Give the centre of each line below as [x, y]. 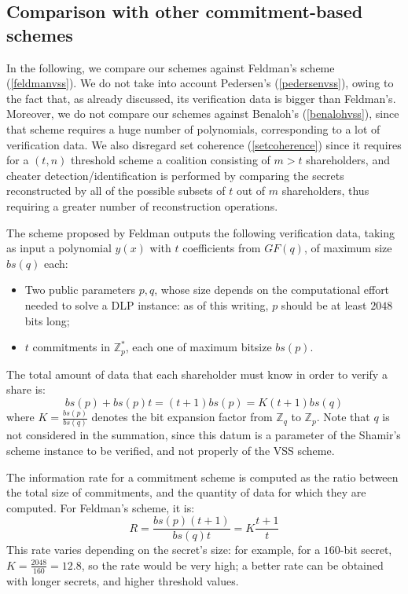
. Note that [343, 417]
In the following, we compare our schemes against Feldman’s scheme [171, 67]
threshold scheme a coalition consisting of [170, 160]
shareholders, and [348, 160]
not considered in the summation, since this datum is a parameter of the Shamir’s [204, 435]
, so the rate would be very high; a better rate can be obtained [232, 565]
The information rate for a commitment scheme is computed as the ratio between [202, 477]
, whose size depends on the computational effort [272, 290]
